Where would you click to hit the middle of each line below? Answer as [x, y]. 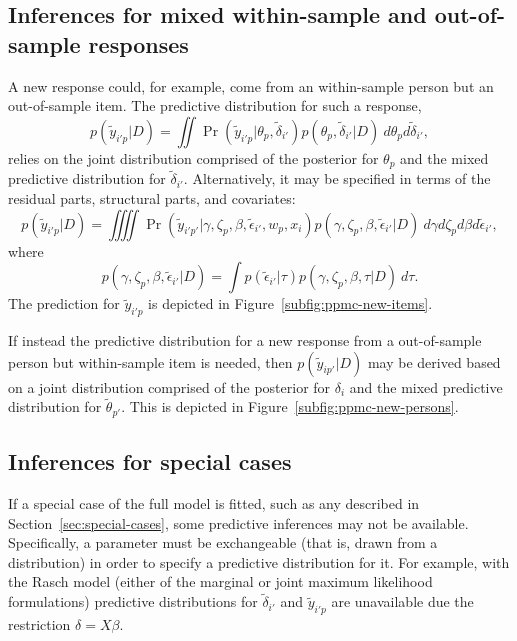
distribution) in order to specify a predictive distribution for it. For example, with [259, 561]
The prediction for [64, 303]
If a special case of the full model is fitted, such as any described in [214, 503]
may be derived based [434, 361]
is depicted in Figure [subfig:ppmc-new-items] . [290, 303]
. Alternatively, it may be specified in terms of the [337, 178]
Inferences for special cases [150, 461]
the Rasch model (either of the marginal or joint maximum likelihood [220, 581]
